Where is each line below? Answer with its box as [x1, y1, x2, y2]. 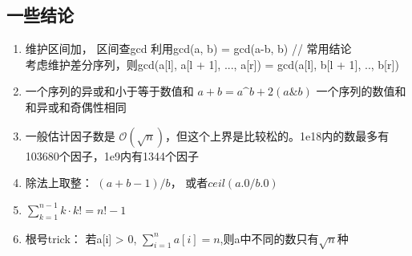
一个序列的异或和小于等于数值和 [25, 83, 194, 100]
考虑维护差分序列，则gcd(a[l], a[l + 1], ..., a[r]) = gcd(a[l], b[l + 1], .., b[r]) [25, 55, 399, 72]
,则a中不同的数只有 [220, 230, 319, 246]
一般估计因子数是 [25, 127, 115, 144]
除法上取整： [25, 174, 93, 191]
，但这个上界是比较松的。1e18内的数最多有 [164, 127, 390, 144]
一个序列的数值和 [316, 83, 406, 100]
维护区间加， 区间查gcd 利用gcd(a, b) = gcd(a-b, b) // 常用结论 [25, 40, 352, 57]
